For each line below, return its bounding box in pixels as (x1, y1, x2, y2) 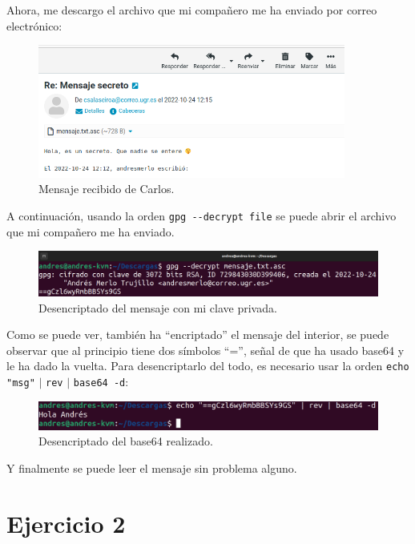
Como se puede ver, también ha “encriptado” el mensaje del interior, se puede (6, 326, 389, 343)
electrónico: (6, 17, 62, 34)
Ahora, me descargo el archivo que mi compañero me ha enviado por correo (6, 2, 377, 18)
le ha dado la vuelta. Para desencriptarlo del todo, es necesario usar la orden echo (6, 357, 409, 374)
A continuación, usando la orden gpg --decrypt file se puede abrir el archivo (6, 207, 397, 224)
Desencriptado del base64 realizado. (38, 433, 213, 449)
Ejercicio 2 (6, 506, 126, 539)
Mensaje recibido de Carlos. (38, 180, 175, 197)
